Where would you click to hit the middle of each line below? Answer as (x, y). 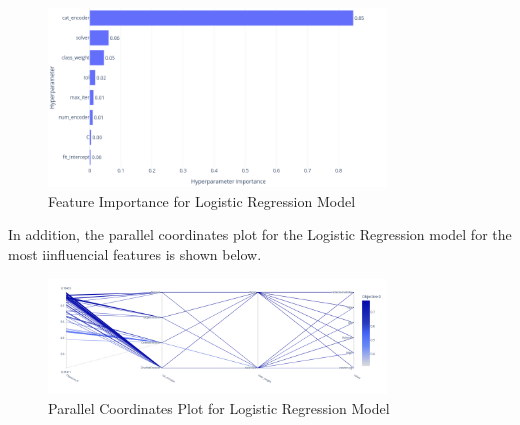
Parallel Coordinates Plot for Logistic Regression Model (219, 408)
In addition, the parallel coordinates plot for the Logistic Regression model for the (260, 234)
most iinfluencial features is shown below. (135, 253)
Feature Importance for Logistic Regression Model (202, 200)
